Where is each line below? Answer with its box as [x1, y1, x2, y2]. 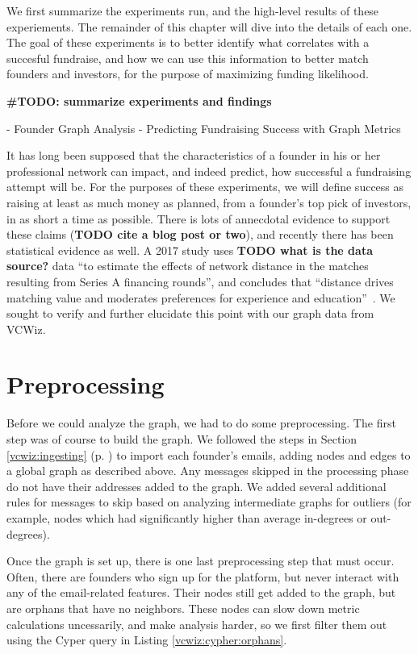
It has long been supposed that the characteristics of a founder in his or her [6, 147, 381, 164]
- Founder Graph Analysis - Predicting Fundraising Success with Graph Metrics [6, 119, 401, 136]
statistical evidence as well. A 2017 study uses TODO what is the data [6, 241, 373, 258]
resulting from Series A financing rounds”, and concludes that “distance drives [6, 273, 394, 290]
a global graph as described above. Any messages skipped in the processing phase [6, 462, 409, 479]
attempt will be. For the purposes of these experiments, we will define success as [6, 178, 404, 195]
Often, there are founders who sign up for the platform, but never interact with [6, 568, 399, 585]
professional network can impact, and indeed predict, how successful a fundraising [6, 162, 412, 179]
